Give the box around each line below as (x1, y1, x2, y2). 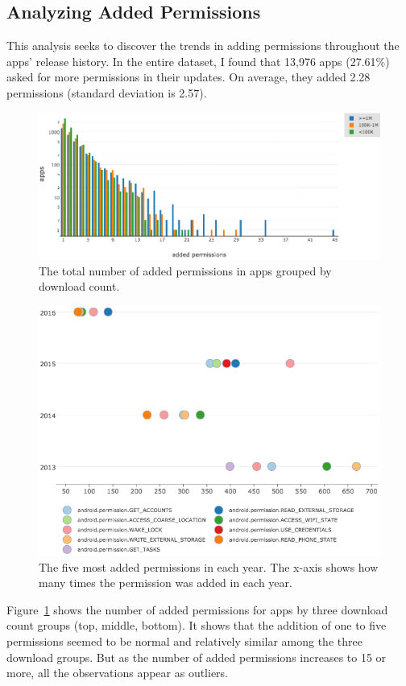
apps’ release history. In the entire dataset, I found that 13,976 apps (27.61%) (6, 52, 390, 69)
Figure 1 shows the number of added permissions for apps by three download (6, 601, 388, 618)
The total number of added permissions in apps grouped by (39, 262, 332, 279)
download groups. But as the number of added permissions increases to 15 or (6, 648, 387, 665)
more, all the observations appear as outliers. (6, 664, 229, 681)
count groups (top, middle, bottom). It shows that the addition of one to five (6, 617, 387, 634)
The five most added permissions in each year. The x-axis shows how (39, 558, 379, 575)
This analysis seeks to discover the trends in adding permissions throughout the (6, 37, 400, 54)
